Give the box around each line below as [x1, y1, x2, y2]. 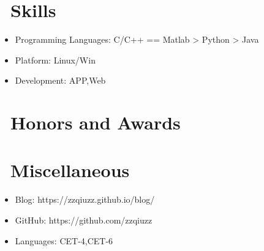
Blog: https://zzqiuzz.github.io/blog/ [15, 193, 155, 206]
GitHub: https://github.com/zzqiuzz [15, 214, 153, 226]
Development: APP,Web [15, 74, 106, 87]
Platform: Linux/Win [15, 53, 96, 66]
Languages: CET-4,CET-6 [15, 234, 113, 247]
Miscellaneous [10, 158, 130, 183]
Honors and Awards [10, 110, 181, 135]
